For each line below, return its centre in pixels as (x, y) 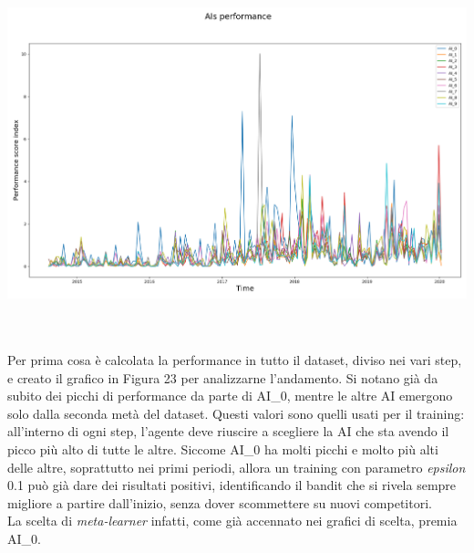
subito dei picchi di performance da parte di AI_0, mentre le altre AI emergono (230, 396)
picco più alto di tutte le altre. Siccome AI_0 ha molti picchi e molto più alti (223, 449)
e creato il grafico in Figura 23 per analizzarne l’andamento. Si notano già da (223, 377)
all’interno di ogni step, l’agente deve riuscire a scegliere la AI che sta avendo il (228, 431)
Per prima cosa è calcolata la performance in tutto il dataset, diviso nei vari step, (235, 360)
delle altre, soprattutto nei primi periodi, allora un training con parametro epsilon (237, 467)
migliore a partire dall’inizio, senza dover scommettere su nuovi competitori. (220, 502)
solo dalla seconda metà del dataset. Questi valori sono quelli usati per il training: (236, 413)
